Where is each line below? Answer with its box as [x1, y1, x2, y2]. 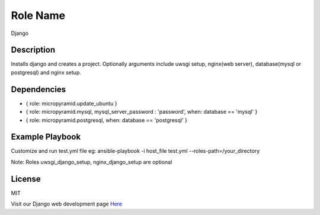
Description [11, 45, 56, 55]
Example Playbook [11, 132, 81, 142]
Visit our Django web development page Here [11, 200, 123, 207]
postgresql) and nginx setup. [11, 69, 81, 76]
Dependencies [11, 84, 66, 94]
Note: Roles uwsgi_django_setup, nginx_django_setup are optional [11, 158, 172, 165]
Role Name [11, 9, 65, 22]
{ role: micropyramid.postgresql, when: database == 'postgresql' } [25, 116, 188, 124]
